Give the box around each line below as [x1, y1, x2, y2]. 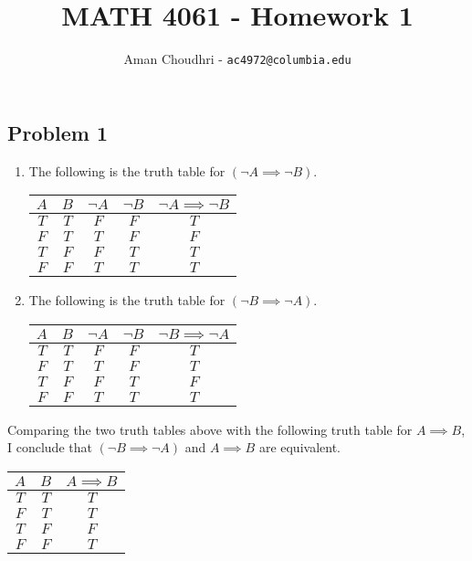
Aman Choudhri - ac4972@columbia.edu [123, 49, 351, 69]
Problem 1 [7, 118, 108, 146]
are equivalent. [258, 438, 341, 457]
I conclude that [7, 438, 92, 457]
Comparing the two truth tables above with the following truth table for [7, 419, 413, 439]
